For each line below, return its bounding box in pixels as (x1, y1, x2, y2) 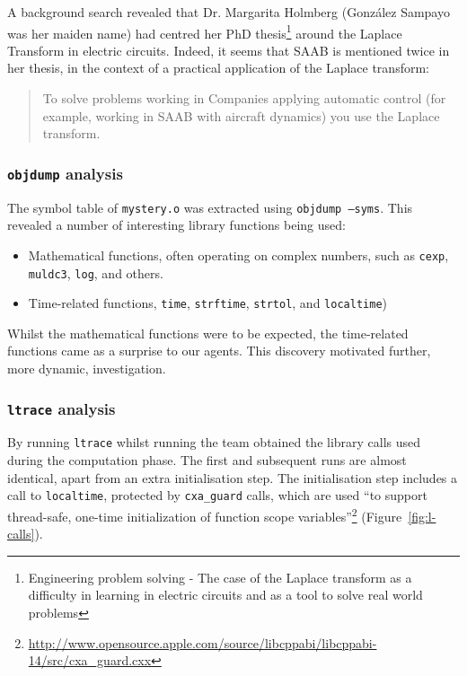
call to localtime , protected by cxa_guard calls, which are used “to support (7, 486, 427, 505)
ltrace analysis (7, 397, 116, 419)
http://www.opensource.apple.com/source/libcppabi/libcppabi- (28, 633, 377, 652)
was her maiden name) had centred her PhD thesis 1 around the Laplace (7, 21, 402, 42)
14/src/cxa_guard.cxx (28, 651, 152, 670)
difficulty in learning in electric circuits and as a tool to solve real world (28, 585, 423, 604)
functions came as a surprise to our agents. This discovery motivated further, (7, 341, 431, 360)
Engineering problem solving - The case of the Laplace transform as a (28, 567, 412, 586)
